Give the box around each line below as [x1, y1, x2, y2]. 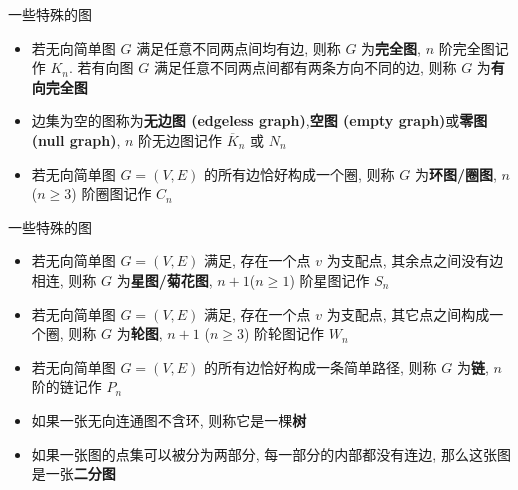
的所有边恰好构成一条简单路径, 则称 [204, 356, 437, 377]
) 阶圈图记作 [71, 183, 152, 204]
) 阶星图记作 [289, 269, 370, 290]
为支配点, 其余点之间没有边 [326, 250, 504, 271]
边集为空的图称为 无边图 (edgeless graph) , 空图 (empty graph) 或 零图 [31, 110, 488, 131]
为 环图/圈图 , [414, 163, 497, 184]
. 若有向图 [69, 57, 134, 78]
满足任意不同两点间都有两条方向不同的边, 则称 [153, 57, 457, 78]
